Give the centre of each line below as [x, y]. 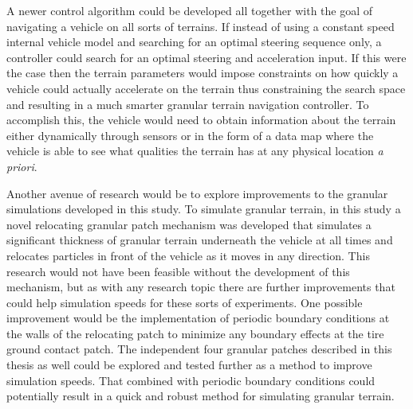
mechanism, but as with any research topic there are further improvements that [201, 287]
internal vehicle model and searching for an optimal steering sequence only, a [194, 42]
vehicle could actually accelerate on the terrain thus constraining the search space [206, 88]
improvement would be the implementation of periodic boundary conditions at [198, 318]
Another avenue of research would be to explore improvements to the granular [197, 193]
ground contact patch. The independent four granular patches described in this [199, 349]
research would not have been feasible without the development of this [178, 271]
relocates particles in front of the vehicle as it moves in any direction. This [188, 255]
